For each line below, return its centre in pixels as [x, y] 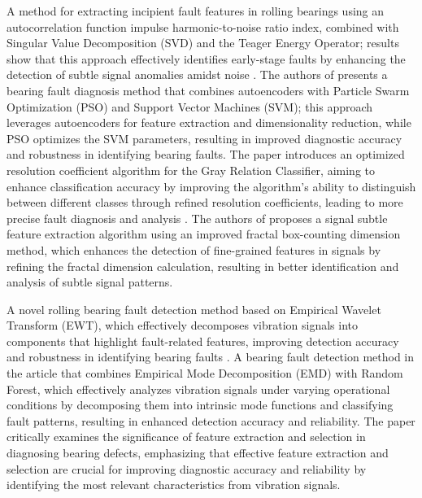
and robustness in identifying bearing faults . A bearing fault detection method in [211, 357]
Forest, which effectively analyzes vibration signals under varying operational [198, 389]
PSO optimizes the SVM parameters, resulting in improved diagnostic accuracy [204, 138]
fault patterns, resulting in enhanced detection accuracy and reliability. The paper [211, 420]
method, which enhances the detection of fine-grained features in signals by [194, 249]
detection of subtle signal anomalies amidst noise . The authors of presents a [197, 74]
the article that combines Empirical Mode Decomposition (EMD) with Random [205, 373]
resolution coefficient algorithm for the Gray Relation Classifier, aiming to [191, 170]
